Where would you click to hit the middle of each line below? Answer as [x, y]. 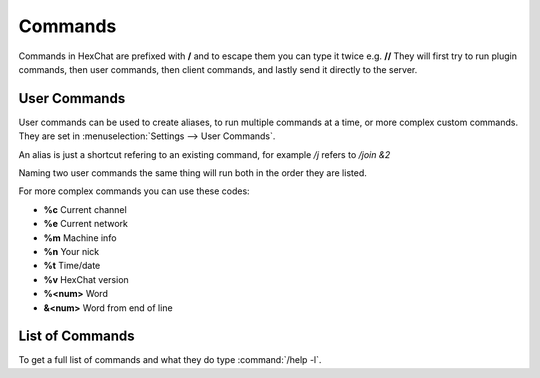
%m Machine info [80, 237]
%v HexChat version [86, 279]
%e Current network [86, 224]
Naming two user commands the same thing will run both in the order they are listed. [192, 173]
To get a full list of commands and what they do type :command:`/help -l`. [170, 360]
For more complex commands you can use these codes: [134, 191]
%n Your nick [71, 251]
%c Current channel [85, 209]
